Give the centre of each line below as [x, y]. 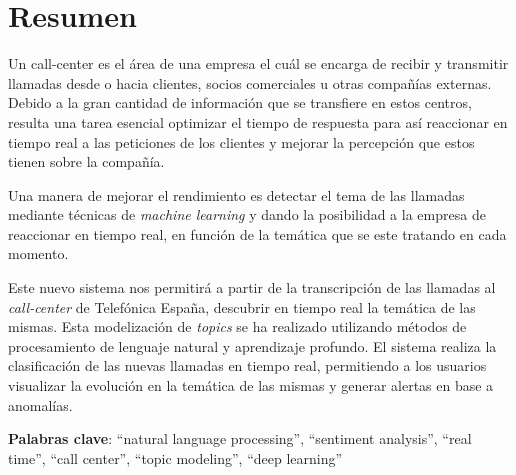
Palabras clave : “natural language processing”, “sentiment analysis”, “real [240, 438]
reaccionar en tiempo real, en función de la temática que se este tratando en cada [257, 233]
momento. [38, 253]
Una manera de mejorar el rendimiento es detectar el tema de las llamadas [236, 194]
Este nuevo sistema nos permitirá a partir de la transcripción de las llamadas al [252, 287]
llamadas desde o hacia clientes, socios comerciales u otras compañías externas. [250, 82]
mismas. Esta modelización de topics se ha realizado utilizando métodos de [237, 326]
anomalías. [40, 404]
